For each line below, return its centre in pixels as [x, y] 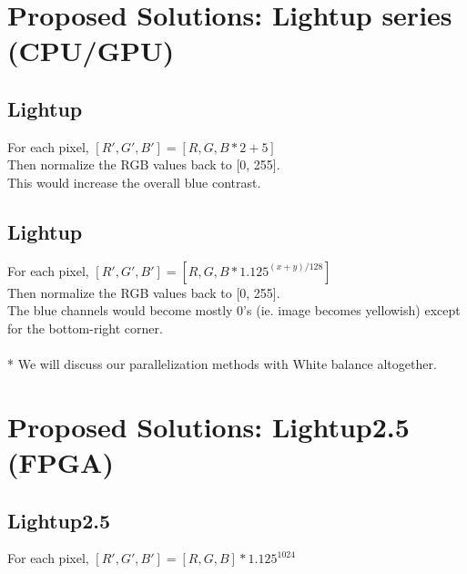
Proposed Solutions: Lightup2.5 [208, 426]
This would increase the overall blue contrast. [134, 182]
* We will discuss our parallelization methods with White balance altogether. [222, 364]
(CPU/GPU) [91, 51]
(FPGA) [61, 462]
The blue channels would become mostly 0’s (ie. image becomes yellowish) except [234, 310]
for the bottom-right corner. [85, 328]
